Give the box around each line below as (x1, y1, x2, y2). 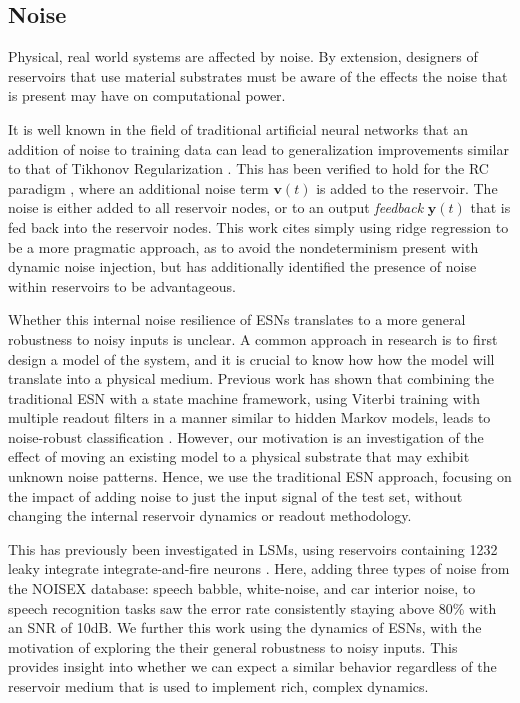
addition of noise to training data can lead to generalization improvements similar (8, 138, 509, 159)
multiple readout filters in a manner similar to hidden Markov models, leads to (8, 407, 491, 428)
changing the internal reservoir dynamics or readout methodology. (8, 505, 412, 526)
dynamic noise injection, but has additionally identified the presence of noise (8, 256, 477, 277)
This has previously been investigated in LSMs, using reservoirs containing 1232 (8, 538, 498, 559)
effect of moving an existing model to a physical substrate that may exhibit (8, 446, 470, 467)
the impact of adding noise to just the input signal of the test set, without (8, 485, 463, 506)
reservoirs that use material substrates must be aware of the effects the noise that (8, 65, 508, 86)
